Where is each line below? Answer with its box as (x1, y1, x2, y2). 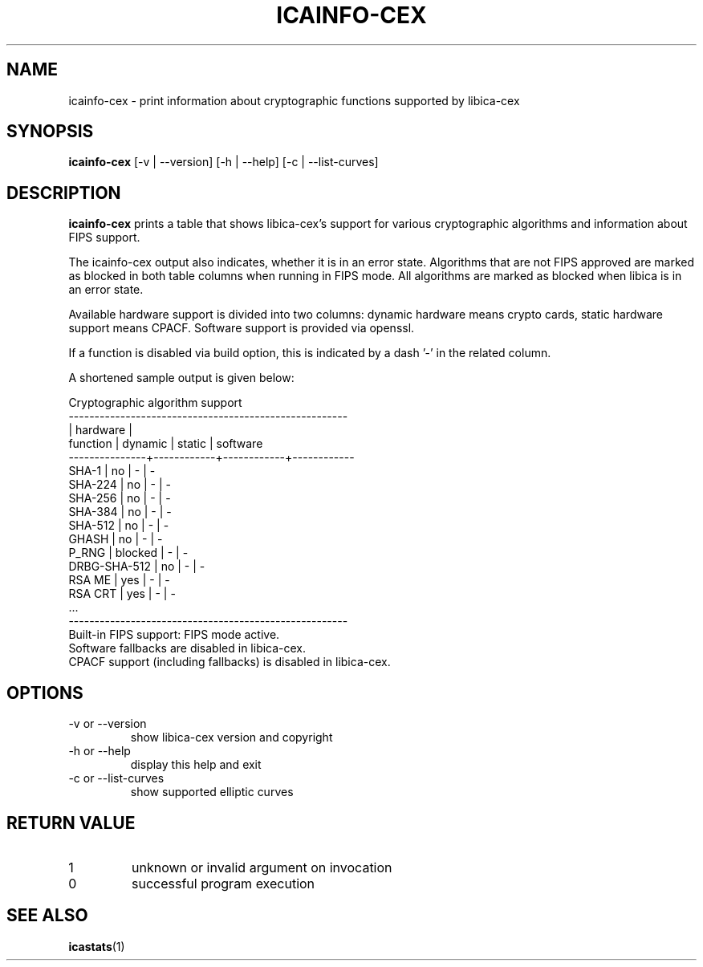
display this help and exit (130, 758, 262, 772)
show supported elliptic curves (130, 785, 294, 799)
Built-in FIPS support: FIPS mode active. (68, 628, 280, 642)
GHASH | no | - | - (68, 532, 163, 546)
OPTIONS (6, 682, 83, 703)
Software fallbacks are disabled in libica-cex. (68, 641, 307, 656)
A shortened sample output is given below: (68, 371, 295, 385)
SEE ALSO (6, 905, 88, 926)
